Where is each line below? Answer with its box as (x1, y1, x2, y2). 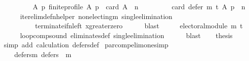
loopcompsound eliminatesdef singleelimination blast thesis (20, 30, 233, 40)
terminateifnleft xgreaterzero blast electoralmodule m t (35, 20, 243, 31)
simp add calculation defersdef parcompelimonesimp (3, 40, 168, 50)
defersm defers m (14, 49, 72, 59)
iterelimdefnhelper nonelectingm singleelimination (20, 11, 172, 21)
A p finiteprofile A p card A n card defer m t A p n (33, 1, 246, 11)
